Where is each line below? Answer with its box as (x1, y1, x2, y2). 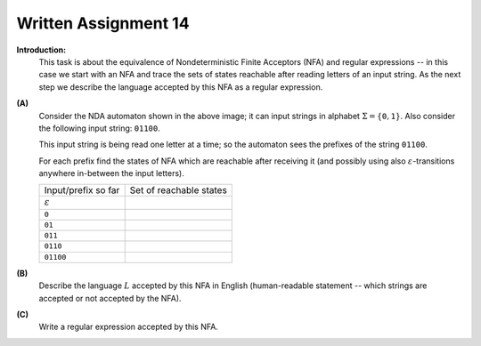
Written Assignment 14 (16, 13, 191, 33)
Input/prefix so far (44, 184, 120, 197)
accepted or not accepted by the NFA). (38, 293, 182, 303)
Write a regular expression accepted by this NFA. (38, 321, 218, 333)
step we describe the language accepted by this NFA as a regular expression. (38, 81, 323, 93)
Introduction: (16, 44, 67, 55)
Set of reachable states (129, 184, 227, 197)
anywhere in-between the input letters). (38, 168, 184, 179)
